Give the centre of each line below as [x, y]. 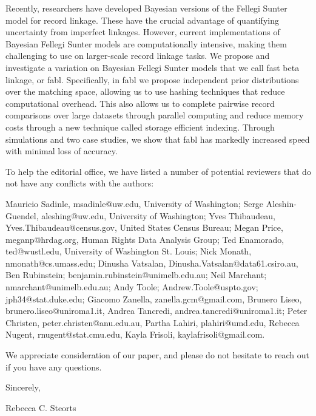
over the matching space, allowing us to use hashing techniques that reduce [145, 91]
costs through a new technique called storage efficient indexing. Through [140, 127]
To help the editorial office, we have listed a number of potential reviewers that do [158, 171]
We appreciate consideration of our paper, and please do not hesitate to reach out [157, 355]
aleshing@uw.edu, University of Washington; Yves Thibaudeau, [159, 215]
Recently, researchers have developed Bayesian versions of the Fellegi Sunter [146, 8]
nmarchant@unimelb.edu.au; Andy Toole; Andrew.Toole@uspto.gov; [132, 287]
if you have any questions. [54, 367]
